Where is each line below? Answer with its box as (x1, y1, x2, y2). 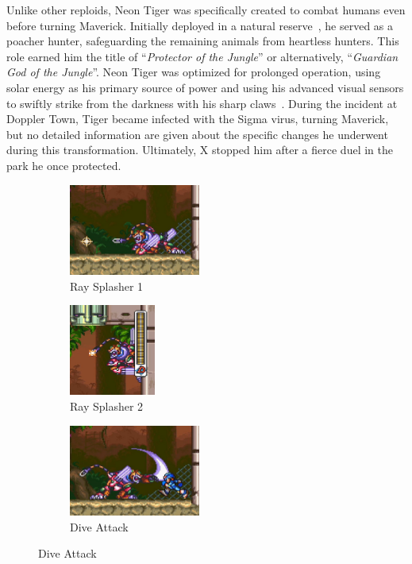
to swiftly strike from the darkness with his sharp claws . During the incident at (6, 95, 398, 111)
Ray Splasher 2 (70, 398, 144, 415)
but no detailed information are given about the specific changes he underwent (6, 126, 388, 142)
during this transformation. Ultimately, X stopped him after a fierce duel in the (6, 141, 393, 158)
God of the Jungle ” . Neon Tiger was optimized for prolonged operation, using (6, 64, 381, 80)
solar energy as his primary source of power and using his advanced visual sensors (6, 79, 404, 95)
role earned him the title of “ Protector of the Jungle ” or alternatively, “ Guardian (6, 48, 399, 64)
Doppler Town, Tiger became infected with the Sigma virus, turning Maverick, (6, 110, 389, 127)
